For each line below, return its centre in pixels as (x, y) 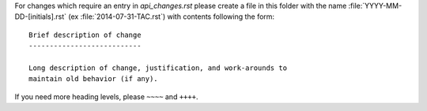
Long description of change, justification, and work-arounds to (158, 68)
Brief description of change (85, 35)
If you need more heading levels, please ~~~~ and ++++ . (106, 96)
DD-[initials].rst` (41, 17)
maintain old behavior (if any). (93, 79)
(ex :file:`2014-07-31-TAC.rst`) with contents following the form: (172, 17)
